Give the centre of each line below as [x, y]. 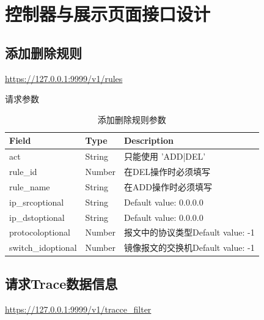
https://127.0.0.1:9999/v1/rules [64, 78]
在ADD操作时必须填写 [168, 186]
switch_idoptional [43, 247]
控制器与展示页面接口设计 [108, 14]
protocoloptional [40, 232]
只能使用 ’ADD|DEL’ [165, 156]
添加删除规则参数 [132, 119]
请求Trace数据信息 [61, 283]
